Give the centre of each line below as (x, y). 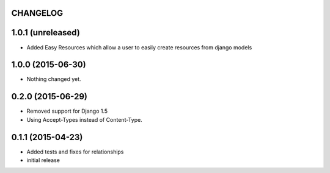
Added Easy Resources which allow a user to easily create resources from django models (139, 47)
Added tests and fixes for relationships (75, 152)
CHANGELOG (37, 13)
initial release (43, 160)
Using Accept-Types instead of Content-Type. (85, 119)
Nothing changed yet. (54, 79)
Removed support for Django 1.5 (67, 111)
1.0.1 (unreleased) (46, 33)
